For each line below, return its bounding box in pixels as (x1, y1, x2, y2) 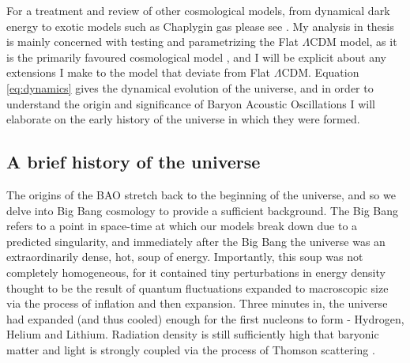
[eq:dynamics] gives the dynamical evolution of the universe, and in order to (6, 79, 374, 96)
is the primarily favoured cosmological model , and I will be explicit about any (6, 48, 386, 65)
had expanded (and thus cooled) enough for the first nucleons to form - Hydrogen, (6, 310, 404, 327)
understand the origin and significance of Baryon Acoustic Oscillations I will (6, 95, 375, 112)
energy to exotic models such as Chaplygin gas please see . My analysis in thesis (6, 17, 394, 34)
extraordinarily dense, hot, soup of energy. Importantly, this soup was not (6, 248, 363, 265)
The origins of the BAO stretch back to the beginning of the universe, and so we (6, 186, 396, 202)
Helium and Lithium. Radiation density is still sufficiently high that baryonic (6, 326, 379, 342)
